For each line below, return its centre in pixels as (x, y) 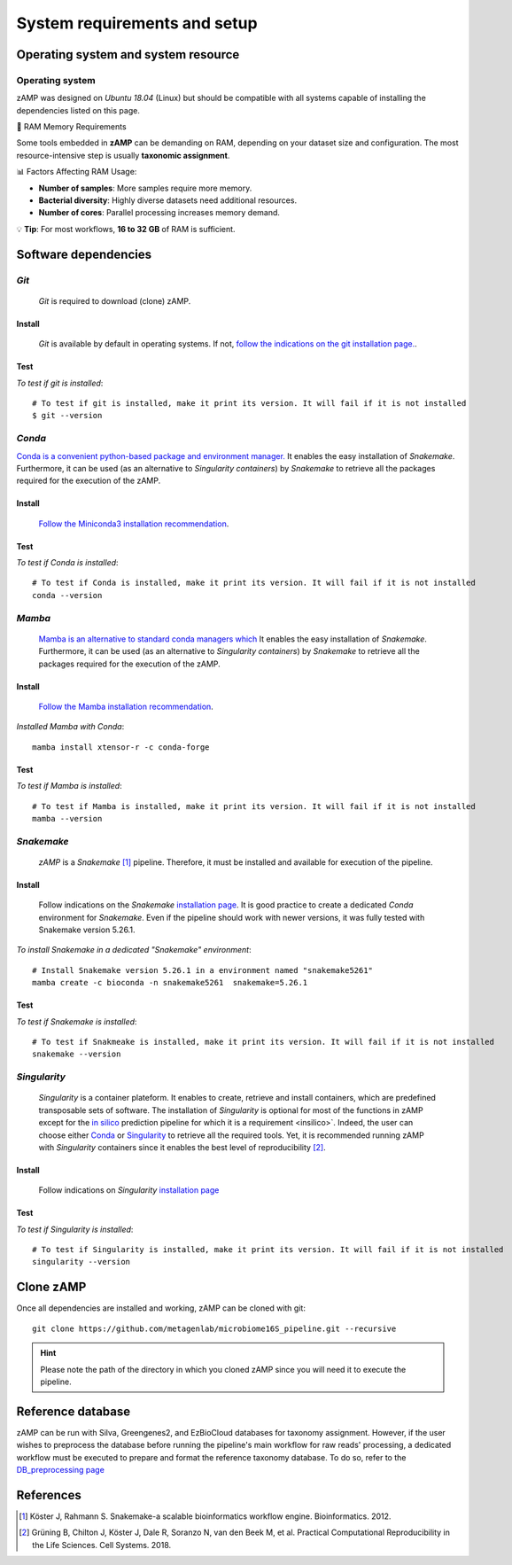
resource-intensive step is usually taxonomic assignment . (123, 155)
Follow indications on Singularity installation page (129, 1190)
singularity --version (81, 1262)
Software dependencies (84, 254)
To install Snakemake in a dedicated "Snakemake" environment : (134, 950)
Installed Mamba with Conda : (70, 727)
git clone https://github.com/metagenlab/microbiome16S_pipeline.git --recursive (214, 1328)
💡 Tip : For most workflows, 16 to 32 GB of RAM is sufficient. (126, 229)
